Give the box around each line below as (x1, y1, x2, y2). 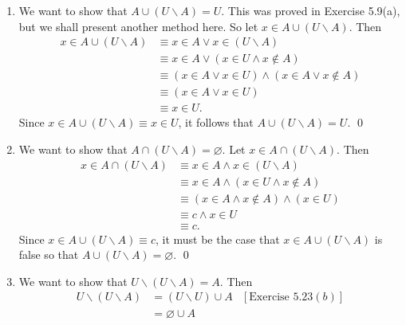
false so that (18, 246, 79, 263)
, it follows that (178, 114, 254, 131)
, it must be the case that (155, 230, 280, 247)
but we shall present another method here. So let (18, 18, 258, 34)
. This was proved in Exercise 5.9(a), (221, 2, 400, 18)
